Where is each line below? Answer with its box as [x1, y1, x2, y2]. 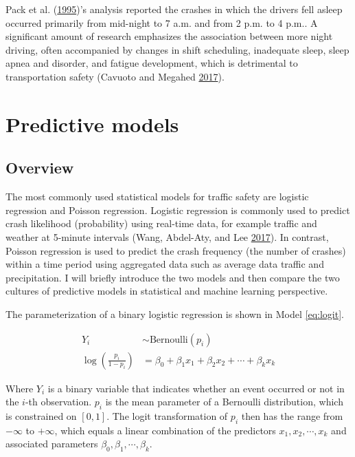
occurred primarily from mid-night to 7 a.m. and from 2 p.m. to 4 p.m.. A [5, 15, 318, 30]
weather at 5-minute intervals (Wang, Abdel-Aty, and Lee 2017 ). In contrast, [5, 229, 329, 244]
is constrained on [5, 408, 77, 423]
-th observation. [25, 394, 92, 409]
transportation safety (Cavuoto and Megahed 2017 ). [5, 69, 225, 83]
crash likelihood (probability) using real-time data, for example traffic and [5, 216, 317, 231]
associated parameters [5, 436, 98, 451]
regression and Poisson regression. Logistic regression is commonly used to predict [5, 202, 350, 217]
